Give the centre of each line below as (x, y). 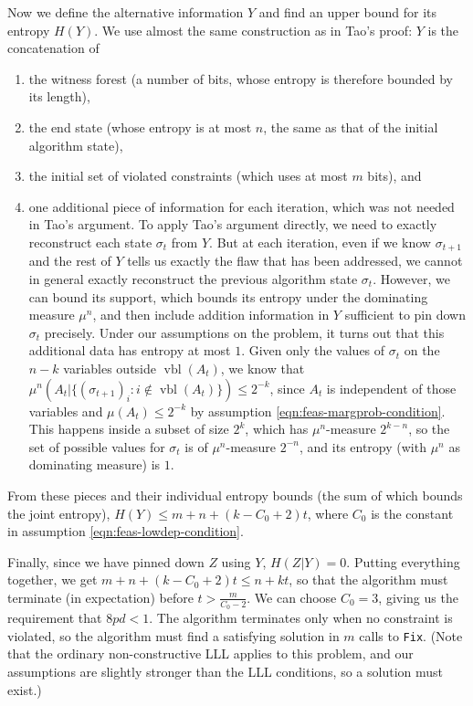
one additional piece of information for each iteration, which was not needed (242, 206)
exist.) (25, 689)
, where (328, 513)
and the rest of (70, 261)
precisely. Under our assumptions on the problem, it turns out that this (244, 332)
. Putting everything (403, 561)
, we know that (263, 368)
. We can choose (292, 597)
